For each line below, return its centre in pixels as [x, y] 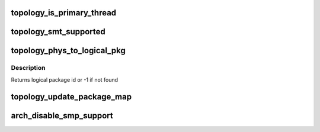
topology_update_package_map [71, 97]
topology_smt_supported [58, 32]
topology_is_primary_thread [64, 13]
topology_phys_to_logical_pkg [68, 51]
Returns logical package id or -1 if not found [65, 79]
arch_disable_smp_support [62, 115]
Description [28, 68]
